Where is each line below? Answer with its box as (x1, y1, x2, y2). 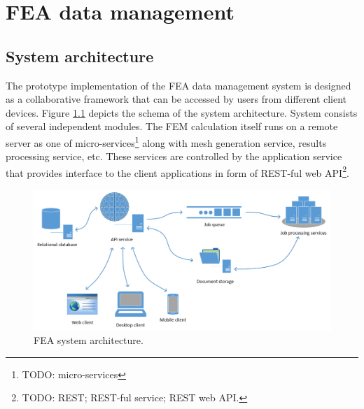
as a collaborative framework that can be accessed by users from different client (6, 92, 347, 106)
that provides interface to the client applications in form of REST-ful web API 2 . (6, 163, 349, 180)
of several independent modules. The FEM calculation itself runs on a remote (6, 119, 338, 134)
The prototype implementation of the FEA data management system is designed (6, 78, 351, 92)
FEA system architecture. (34, 333, 143, 347)
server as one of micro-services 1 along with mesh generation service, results (6, 133, 327, 150)
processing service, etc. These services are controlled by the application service (6, 149, 342, 164)
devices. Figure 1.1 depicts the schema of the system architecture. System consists (6, 105, 358, 120)
